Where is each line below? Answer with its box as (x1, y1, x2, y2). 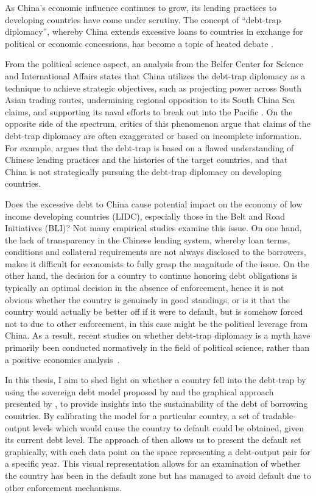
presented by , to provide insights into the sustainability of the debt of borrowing (5, 397, 308, 410)
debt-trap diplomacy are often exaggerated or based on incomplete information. (5, 129, 302, 142)
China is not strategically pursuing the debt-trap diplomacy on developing (5, 165, 282, 178)
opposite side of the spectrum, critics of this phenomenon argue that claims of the (5, 117, 311, 130)
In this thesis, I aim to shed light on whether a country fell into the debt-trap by (5, 373, 306, 386)
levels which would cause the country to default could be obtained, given (32, 421, 304, 434)
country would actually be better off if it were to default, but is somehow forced (5, 305, 303, 318)
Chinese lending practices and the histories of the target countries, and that (5, 153, 288, 166)
